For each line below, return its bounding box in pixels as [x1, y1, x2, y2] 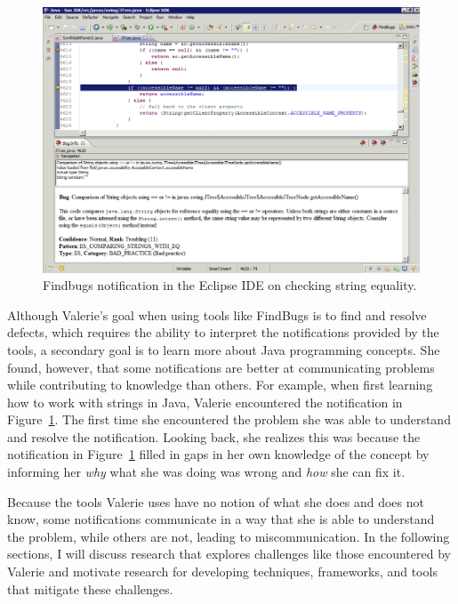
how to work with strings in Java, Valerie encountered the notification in [7, 392, 403, 411]
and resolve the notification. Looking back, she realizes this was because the [7, 427, 421, 446]
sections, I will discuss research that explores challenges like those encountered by [7, 544, 451, 563]
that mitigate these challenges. [7, 579, 173, 598]
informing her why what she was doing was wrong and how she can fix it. [7, 463, 406, 481]
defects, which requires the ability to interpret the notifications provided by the [7, 323, 439, 342]
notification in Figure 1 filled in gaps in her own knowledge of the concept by [7, 445, 430, 463]
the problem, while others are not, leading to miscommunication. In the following [7, 527, 450, 545]
